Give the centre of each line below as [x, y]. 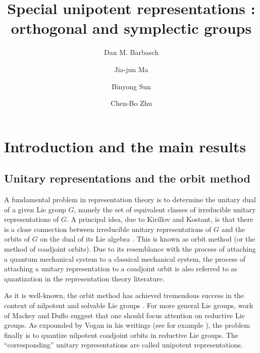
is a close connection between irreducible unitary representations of [108, 229]
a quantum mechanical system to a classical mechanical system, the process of [125, 258]
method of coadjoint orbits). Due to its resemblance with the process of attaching [130, 249]
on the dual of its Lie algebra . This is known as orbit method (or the [148, 239]
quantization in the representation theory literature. [84, 278]
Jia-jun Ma [131, 69]
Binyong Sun [131, 86]
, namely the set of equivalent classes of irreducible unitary [165, 209]
